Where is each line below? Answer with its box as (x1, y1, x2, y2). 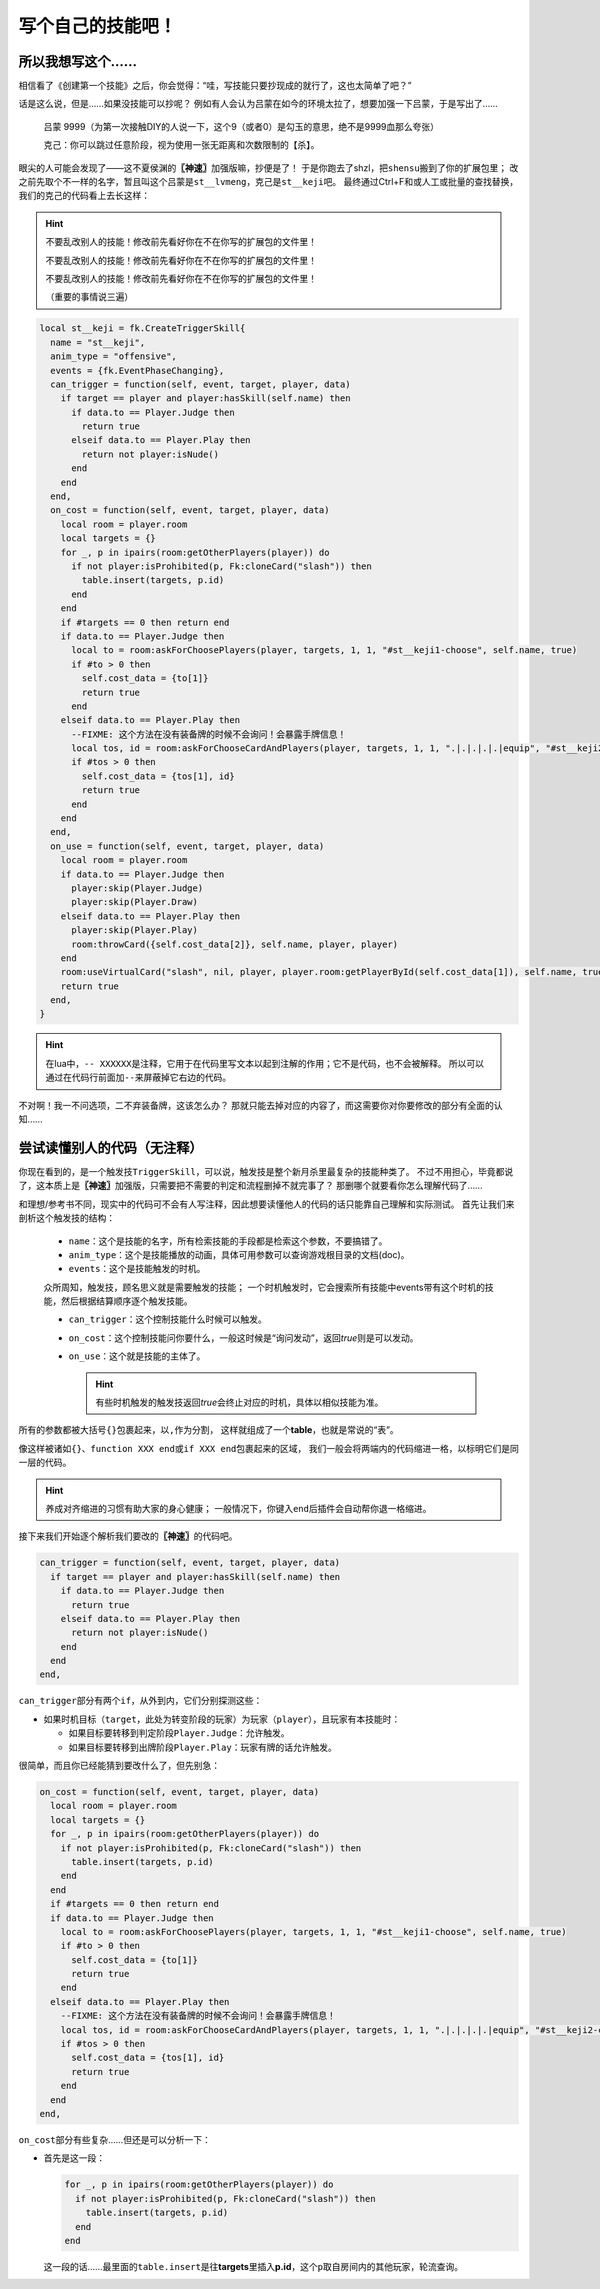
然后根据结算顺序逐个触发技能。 (60, 1295, 193, 1307)
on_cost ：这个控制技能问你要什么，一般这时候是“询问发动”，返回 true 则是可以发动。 (68, 1331, 419, 1344)
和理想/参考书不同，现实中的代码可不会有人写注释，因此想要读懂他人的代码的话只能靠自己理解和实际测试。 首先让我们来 (18, 1198, 515, 1210)
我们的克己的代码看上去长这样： (18, 190, 150, 202)
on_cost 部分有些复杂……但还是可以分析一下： (18, 2133, 212, 2145)
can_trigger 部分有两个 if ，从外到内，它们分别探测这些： (18, 1695, 263, 1707)
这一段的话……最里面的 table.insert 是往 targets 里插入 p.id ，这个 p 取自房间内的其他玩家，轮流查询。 (43, 2260, 464, 2272)
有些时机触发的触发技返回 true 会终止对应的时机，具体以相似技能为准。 (95, 1396, 384, 1409)
